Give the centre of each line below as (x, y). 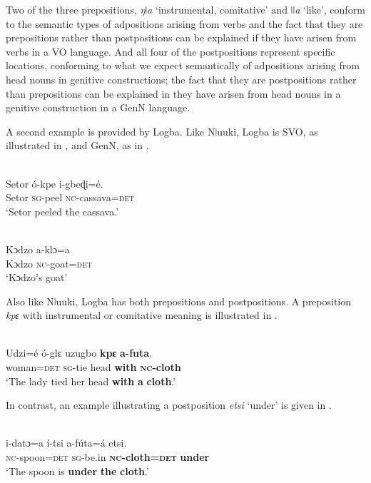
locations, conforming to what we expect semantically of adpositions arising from (183, 65)
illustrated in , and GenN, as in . (77, 145)
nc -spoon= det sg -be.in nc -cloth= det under (108, 457)
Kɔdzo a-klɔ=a (38, 249)
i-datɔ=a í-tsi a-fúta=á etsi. (66, 443)
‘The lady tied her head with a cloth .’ (91, 381)
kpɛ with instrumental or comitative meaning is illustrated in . (142, 315)
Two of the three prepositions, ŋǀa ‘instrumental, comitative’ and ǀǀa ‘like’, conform (185, 9)
